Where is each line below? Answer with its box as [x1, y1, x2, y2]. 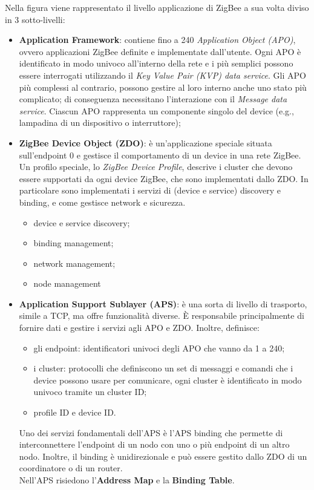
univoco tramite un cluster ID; [33, 385, 147, 398]
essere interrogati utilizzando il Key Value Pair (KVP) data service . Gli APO [19, 68, 306, 81]
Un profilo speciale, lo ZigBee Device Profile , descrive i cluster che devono [19, 160, 293, 173]
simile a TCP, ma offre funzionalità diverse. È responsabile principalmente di [19, 309, 304, 322]
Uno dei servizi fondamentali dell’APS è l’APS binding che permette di [19, 426, 283, 439]
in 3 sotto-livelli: [5, 13, 65, 25]
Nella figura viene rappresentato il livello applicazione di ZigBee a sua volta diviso [5, 1, 309, 13]
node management [33, 277, 101, 290]
